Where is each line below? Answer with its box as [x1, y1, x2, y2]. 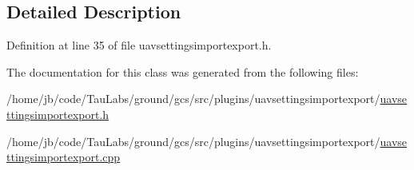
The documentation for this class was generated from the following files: [6, 63, 359, 80]
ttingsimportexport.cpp [6, 148, 121, 165]
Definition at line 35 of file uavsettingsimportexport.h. [6, 37, 272, 53]
